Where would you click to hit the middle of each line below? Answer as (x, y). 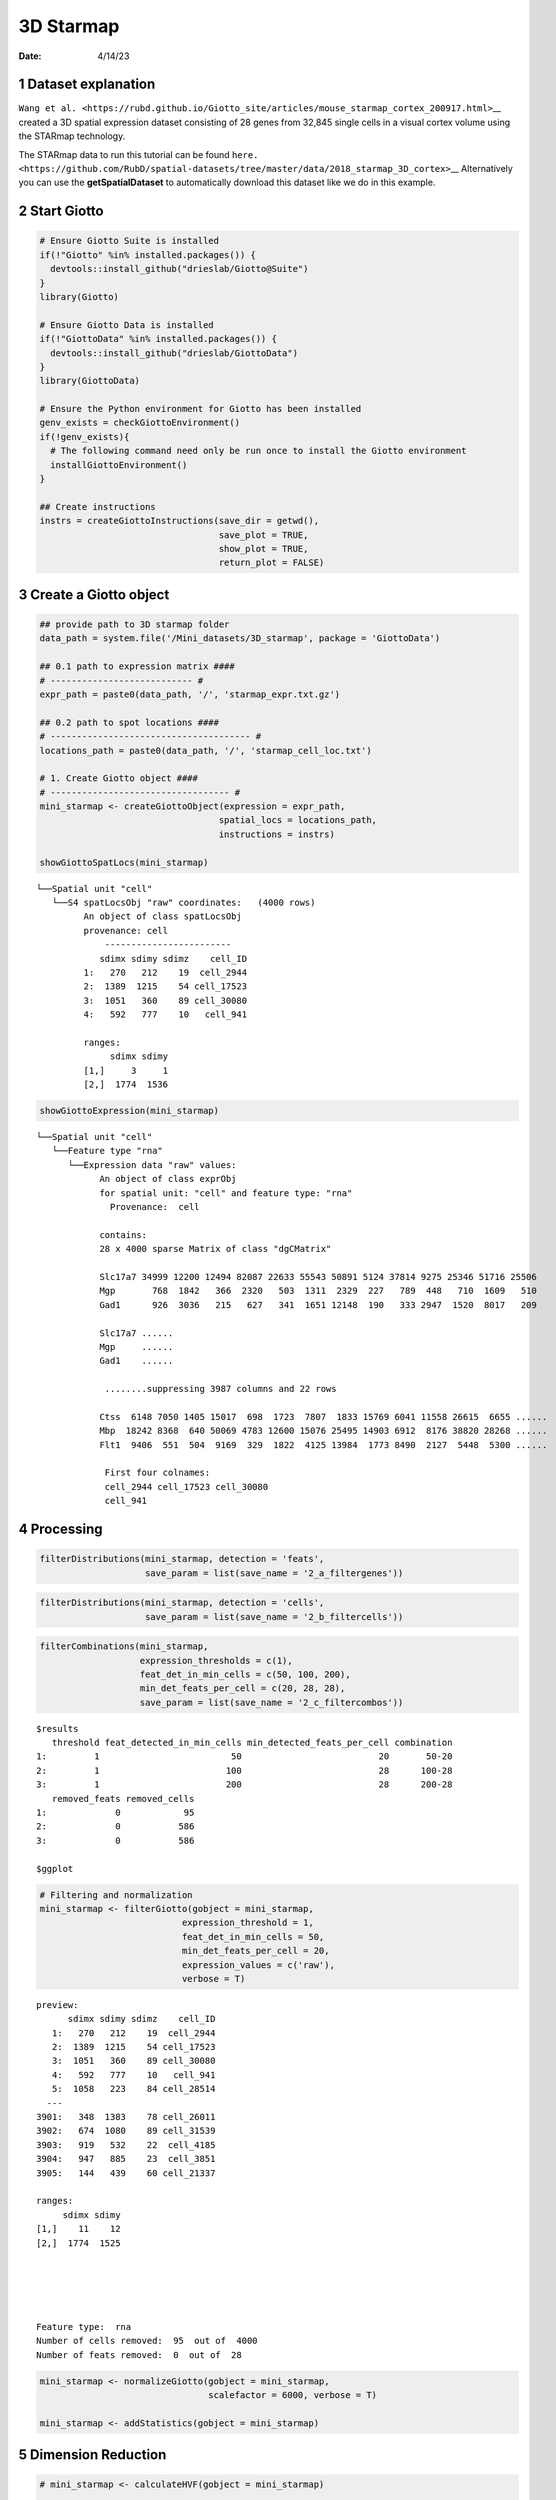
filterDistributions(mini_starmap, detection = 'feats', (182, 1559)
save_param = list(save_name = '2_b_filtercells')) (274, 1616)
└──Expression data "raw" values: (152, 1164)
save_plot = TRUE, (263, 534)
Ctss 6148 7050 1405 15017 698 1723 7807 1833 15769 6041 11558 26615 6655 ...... (323, 1416)
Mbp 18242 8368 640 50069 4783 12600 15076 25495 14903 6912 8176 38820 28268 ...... (323, 1431)
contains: (123, 1234)
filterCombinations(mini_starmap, (124, 1646)
